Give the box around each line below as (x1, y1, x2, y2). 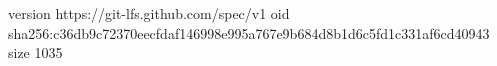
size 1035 (8, 42, 63, 63)
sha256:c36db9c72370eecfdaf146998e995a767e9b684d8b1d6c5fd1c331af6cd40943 (8, 22, 490, 43)
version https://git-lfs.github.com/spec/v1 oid (8, 3, 290, 23)
